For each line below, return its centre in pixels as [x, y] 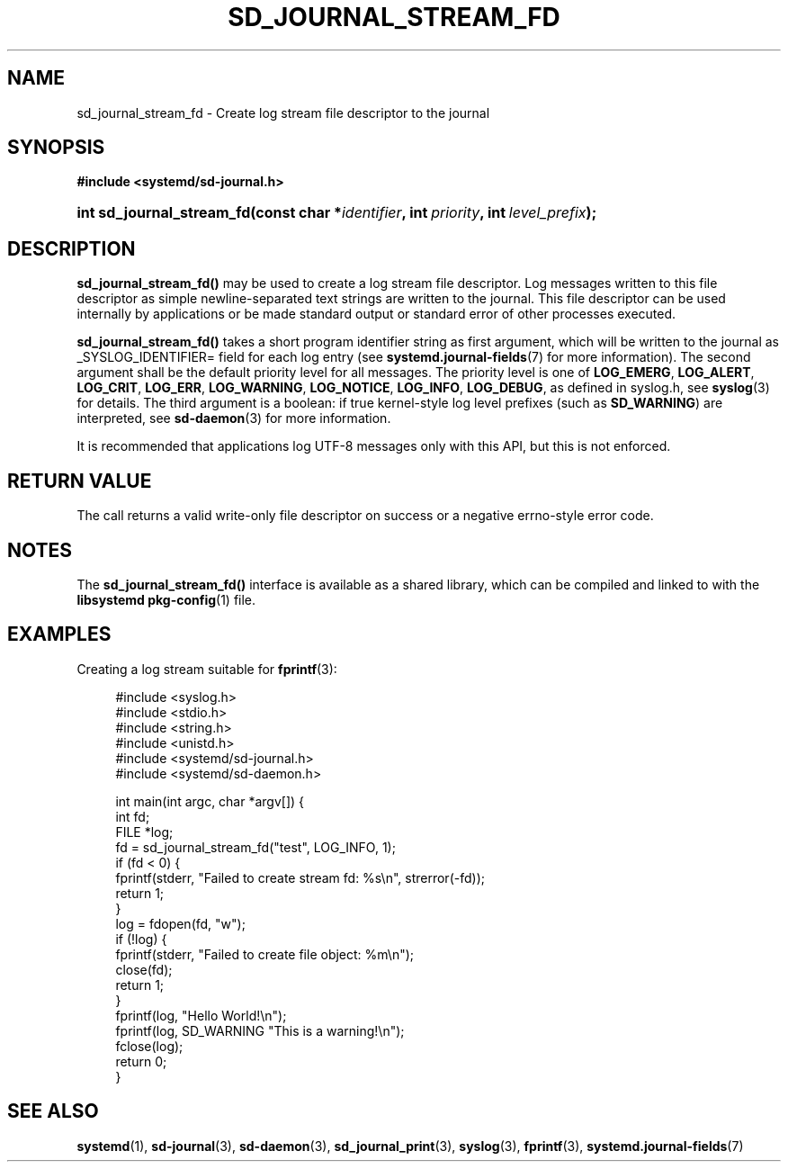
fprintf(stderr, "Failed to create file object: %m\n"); [265, 954]
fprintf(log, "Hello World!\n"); [201, 1015]
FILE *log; [144, 832]
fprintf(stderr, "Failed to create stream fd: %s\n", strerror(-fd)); [300, 877]
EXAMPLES [59, 634]
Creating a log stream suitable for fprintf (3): [207, 669]
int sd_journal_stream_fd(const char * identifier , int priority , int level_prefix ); [337, 213]
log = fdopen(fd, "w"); [180, 923]
